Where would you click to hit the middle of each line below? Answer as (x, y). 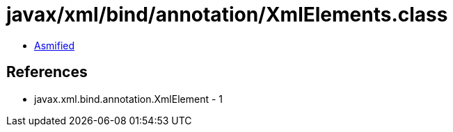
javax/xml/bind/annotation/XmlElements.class (227, 15)
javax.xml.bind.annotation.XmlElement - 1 (128, 99)
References (47, 72)
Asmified (55, 45)
